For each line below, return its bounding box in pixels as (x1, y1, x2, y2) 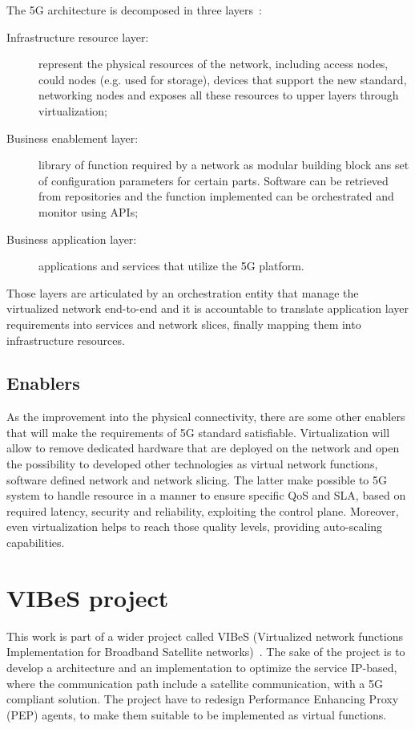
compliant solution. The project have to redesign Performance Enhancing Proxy (6, 691, 399, 707)
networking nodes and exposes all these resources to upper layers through (38, 87, 399, 103)
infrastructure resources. (6, 331, 125, 348)
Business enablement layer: (6, 129, 139, 146)
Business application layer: (6, 230, 137, 247)
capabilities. (6, 534, 65, 551)
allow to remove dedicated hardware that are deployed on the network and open (6, 439, 400, 456)
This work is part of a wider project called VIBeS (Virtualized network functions (6, 627, 403, 644)
